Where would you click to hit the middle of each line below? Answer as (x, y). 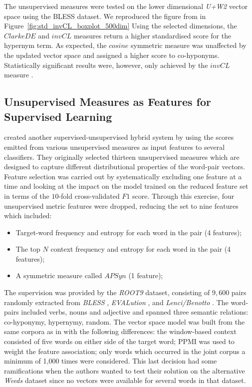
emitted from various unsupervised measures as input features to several (115, 147)
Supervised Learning (58, 116)
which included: (28, 215)
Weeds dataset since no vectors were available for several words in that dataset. (125, 380)
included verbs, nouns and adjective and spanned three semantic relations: (135, 312)
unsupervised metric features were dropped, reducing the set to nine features (121, 205)
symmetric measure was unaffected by (189, 45)
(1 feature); (146, 275)
